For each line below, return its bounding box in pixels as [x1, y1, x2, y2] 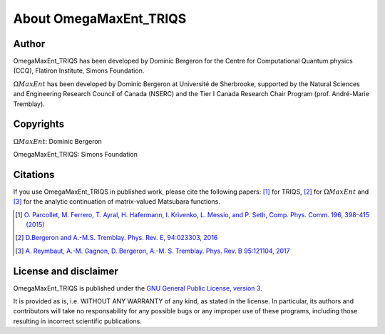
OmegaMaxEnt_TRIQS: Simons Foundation [13, 150, 138, 158]
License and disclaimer [13, 265, 119, 277]
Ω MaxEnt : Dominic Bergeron [13, 137, 103, 145]
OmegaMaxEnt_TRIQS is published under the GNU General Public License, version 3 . [13, 283, 263, 292]
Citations [13, 168, 55, 181]
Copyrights [13, 118, 64, 130]
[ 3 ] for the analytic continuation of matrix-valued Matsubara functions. [13, 197, 221, 206]
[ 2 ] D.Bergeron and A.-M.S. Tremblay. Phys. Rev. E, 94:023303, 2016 [15, 234, 218, 242]
